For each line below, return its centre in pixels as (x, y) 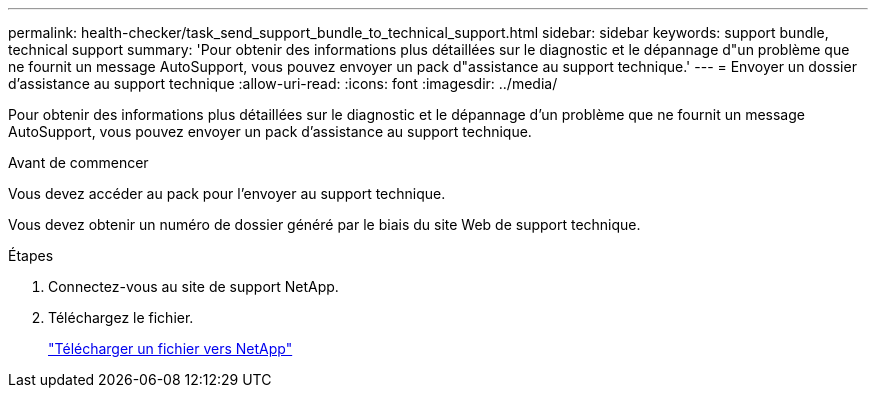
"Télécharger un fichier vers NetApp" (170, 348)
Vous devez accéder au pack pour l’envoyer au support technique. (227, 193)
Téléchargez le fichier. (121, 317)
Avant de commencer (78, 162)
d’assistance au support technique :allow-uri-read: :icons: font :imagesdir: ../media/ (283, 83)
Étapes (31, 255)
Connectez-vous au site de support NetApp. (193, 286)
